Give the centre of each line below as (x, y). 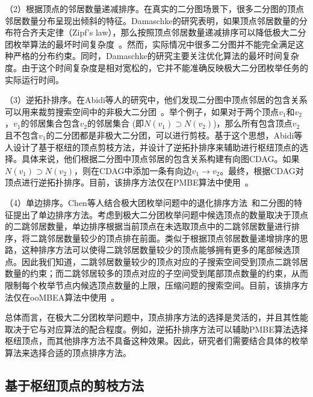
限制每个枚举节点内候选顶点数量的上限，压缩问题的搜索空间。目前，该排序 (152, 285)
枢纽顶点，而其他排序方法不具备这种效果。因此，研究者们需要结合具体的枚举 (156, 341)
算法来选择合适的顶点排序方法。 (68, 353)
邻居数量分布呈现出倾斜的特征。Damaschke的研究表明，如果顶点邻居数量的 (152, 20)
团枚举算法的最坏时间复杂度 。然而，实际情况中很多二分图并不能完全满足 (150, 44)
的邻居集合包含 (50, 123)
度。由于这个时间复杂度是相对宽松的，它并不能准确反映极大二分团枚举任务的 (156, 67)
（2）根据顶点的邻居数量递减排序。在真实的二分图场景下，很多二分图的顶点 (154, 8)
